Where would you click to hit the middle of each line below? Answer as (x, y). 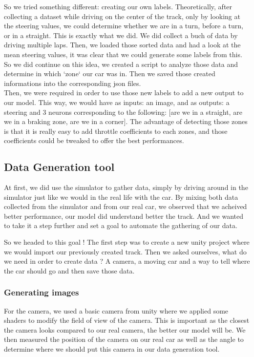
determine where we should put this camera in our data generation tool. (112, 349)
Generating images (42, 292)
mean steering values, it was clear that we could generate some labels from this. (123, 54)
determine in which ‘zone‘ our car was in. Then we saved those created (110, 73)
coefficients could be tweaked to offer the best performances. (94, 140)
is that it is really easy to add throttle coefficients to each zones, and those (116, 131)
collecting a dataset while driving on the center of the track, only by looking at (122, 16)
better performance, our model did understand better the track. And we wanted (124, 216)
